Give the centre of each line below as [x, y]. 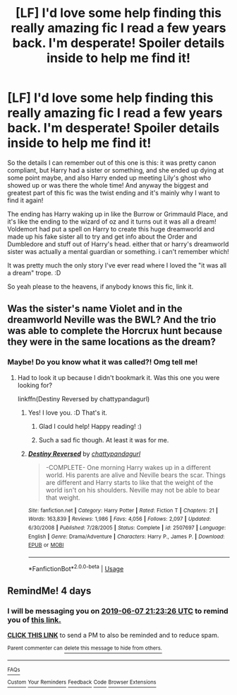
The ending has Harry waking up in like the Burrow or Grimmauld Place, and [117, 214]
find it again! [25, 200]
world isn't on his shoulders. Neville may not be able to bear [133, 490]
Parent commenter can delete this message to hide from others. [85, 648]
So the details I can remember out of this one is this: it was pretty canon [112, 162]
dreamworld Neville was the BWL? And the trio [112, 320]
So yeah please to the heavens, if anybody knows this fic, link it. [101, 286]
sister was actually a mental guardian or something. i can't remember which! [118, 251]
